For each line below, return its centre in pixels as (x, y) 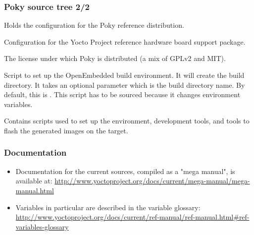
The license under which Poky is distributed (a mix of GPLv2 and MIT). (115, 58)
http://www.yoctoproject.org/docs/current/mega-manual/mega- (152, 181)
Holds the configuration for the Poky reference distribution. (94, 25)
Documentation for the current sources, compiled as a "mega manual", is (125, 171)
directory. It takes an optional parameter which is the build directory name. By (125, 85)
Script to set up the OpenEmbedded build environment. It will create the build (124, 75)
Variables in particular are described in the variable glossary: (108, 207)
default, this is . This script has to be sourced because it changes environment (122, 94)
